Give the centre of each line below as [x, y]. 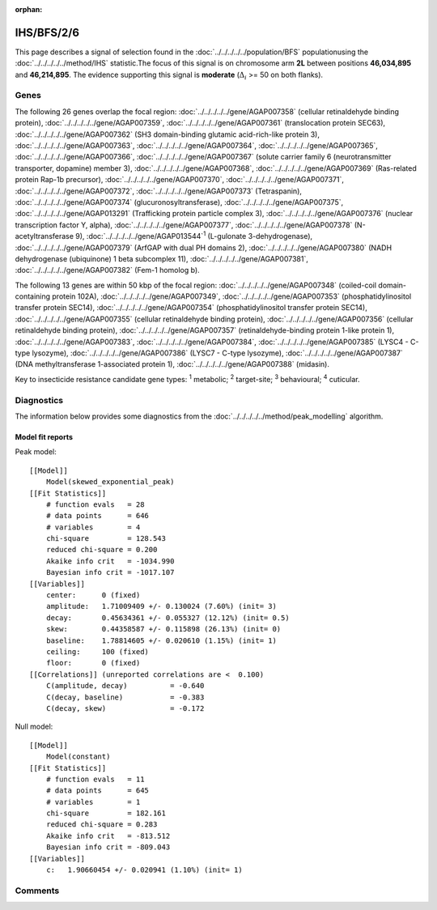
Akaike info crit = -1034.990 [110, 561]
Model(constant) [78, 757]
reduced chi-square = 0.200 [102, 550]
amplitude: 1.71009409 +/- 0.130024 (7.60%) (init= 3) [161, 606]
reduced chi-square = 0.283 [102, 825]
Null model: [34, 727]
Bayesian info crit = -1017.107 [110, 572]
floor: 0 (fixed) [93, 663]
